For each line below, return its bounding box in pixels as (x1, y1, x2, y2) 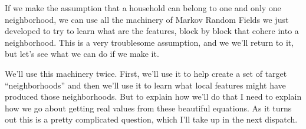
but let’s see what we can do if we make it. (5, 47, 159, 60)
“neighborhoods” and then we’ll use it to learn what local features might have (5, 79, 286, 91)
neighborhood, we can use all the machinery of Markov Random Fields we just (5, 13, 289, 25)
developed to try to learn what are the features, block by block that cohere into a (5, 25, 299, 37)
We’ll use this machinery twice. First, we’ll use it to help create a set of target (5, 67, 287, 79)
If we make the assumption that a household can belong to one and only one (5, 2, 281, 13)
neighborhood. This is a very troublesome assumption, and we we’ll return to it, (5, 36, 294, 48)
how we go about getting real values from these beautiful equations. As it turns (5, 101, 292, 114)
